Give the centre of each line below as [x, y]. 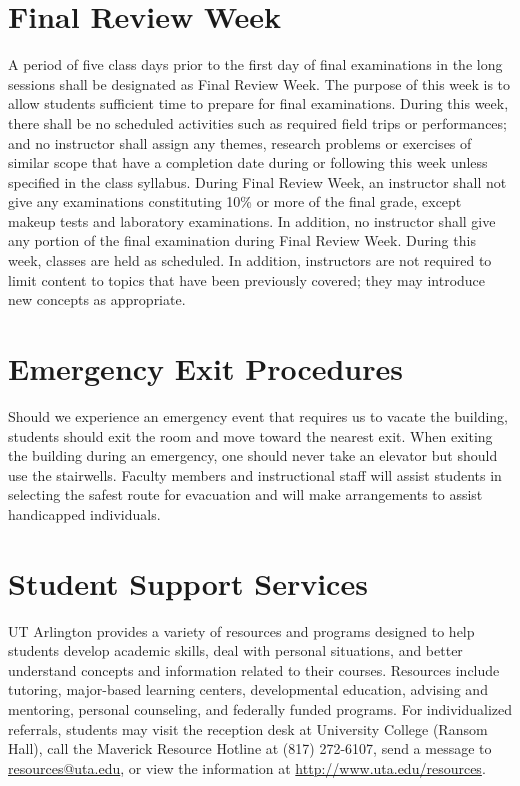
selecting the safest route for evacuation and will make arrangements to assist [245, 494]
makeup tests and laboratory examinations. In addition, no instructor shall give [252, 220]
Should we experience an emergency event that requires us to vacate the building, [258, 415]
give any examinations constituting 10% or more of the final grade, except [235, 201]
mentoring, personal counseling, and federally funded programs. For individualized [260, 709]
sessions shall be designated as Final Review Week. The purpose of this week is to [259, 83]
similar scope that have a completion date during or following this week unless [248, 162]
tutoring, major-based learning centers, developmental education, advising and [248, 689]
